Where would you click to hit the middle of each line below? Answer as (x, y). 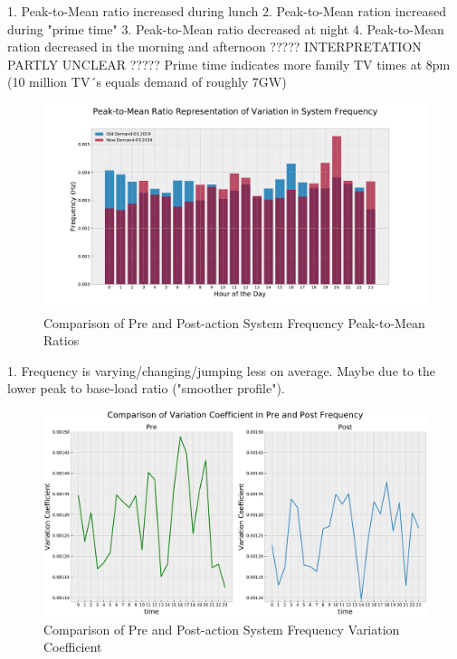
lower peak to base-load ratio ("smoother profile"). (146, 388)
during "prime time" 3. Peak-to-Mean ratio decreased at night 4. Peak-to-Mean (226, 28)
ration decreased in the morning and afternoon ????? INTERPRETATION (214, 47)
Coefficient (73, 647)
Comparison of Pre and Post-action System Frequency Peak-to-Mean (234, 322)
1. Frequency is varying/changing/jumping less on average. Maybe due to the (222, 370)
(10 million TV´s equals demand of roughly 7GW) (147, 82)
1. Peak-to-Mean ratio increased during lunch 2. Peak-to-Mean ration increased (227, 11)
